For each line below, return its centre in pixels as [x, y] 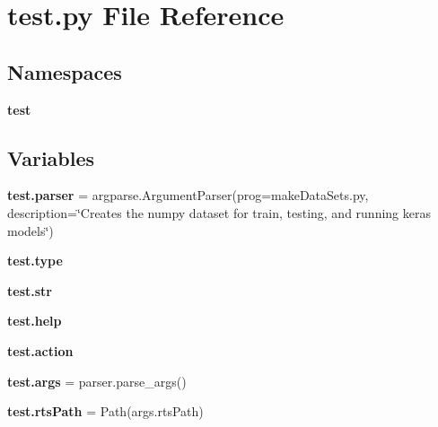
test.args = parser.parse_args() [97, 381]
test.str [30, 290]
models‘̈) [31, 230]
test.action [40, 350]
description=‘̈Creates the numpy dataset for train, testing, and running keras [219, 212]
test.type [35, 261]
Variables [51, 157]
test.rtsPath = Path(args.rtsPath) [105, 411]
